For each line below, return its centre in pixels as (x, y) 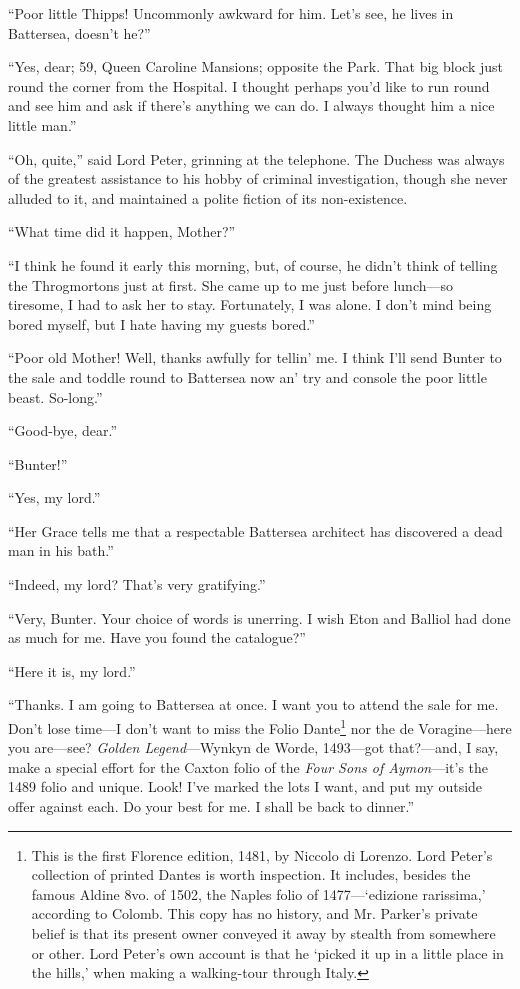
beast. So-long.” (55, 396)
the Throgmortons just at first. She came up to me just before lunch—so (231, 284)
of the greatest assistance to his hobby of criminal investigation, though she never (258, 178)
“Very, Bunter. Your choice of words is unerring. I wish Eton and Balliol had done (259, 617)
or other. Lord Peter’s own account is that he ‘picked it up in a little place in (267, 952)
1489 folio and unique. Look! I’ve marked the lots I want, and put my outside (245, 786)
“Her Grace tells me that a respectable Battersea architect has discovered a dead (255, 530)
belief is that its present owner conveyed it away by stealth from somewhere (263, 933)
